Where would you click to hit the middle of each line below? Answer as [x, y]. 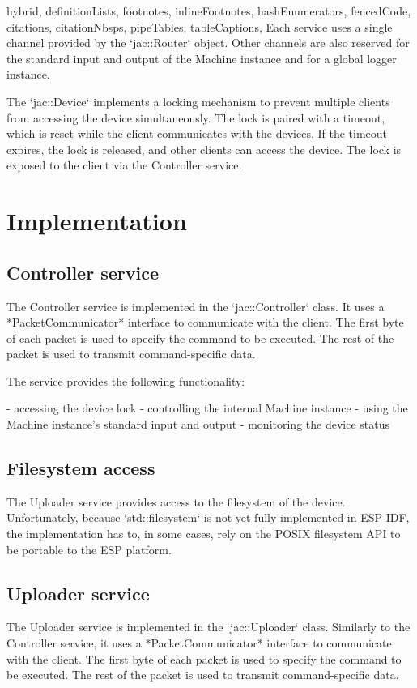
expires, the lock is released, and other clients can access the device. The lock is [204, 149]
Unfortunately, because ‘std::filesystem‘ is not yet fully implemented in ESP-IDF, [208, 517]
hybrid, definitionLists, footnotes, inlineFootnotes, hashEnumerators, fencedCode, [209, 11]
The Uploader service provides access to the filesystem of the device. [176, 501]
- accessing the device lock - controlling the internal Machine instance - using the [207, 408]
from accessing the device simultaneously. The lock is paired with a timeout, [196, 117]
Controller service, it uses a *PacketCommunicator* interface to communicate [199, 643]
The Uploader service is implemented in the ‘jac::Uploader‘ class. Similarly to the [208, 627]
